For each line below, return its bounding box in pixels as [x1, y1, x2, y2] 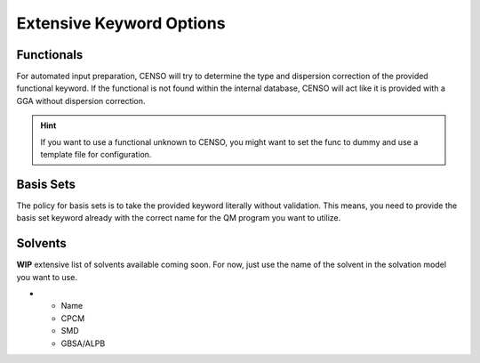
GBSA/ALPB [60, 338, 106, 349]
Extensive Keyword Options [16, 13, 226, 33]
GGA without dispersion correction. [16, 95, 146, 106]
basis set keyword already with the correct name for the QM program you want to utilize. [16, 213, 341, 223]
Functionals [16, 47, 84, 62]
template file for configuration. [40, 149, 152, 160]
